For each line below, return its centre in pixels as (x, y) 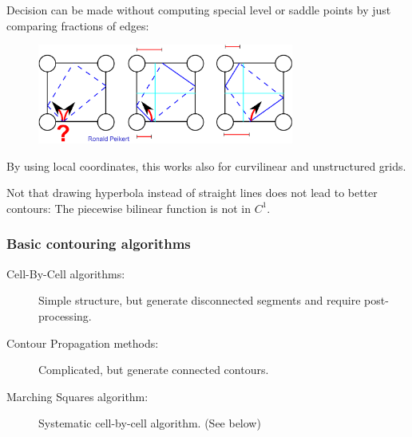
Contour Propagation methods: (83, 343)
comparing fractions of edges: (78, 25)
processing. (65, 315)
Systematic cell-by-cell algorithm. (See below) (150, 423)
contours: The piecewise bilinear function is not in (129, 208)
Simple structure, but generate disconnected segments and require (200, 300)
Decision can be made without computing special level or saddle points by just (199, 10)
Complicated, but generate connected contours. (154, 370)
